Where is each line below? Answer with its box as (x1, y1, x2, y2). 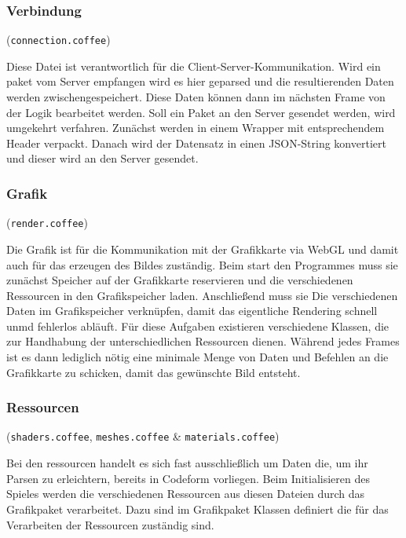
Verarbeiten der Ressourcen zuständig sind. (6, 516, 214, 533)
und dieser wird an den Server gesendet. (6, 150, 199, 167)
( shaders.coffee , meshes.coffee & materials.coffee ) (6, 428, 280, 445)
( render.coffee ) (6, 214, 88, 231)
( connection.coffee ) (6, 31, 111, 48)
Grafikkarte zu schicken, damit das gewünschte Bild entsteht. (6, 364, 301, 380)
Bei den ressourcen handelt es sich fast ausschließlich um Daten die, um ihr (6, 455, 368, 471)
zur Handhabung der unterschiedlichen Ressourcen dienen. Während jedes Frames (6, 333, 400, 350)
